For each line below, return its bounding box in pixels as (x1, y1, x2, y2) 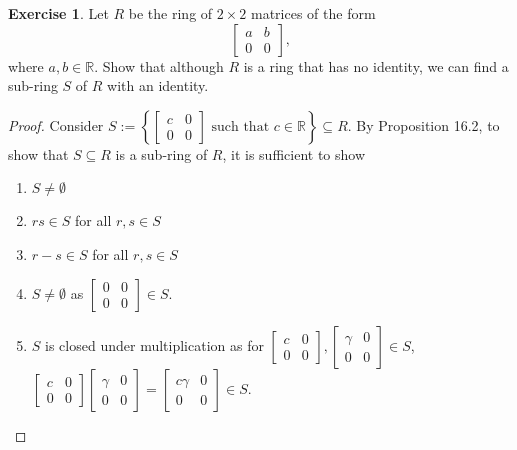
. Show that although (94, 55, 224, 76)
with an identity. (107, 75, 209, 96)
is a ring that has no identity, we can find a (243, 55, 509, 76)
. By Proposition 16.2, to (347, 114, 500, 135)
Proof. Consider (8, 114, 104, 135)
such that (211, 119, 270, 134)
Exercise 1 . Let (8, 3, 109, 23)
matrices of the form (250, 3, 376, 23)
